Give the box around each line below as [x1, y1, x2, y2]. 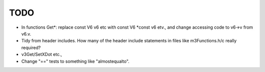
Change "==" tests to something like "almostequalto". [21, 58, 130, 64]
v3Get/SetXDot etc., [21, 52, 62, 57]
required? [21, 44, 41, 51]
